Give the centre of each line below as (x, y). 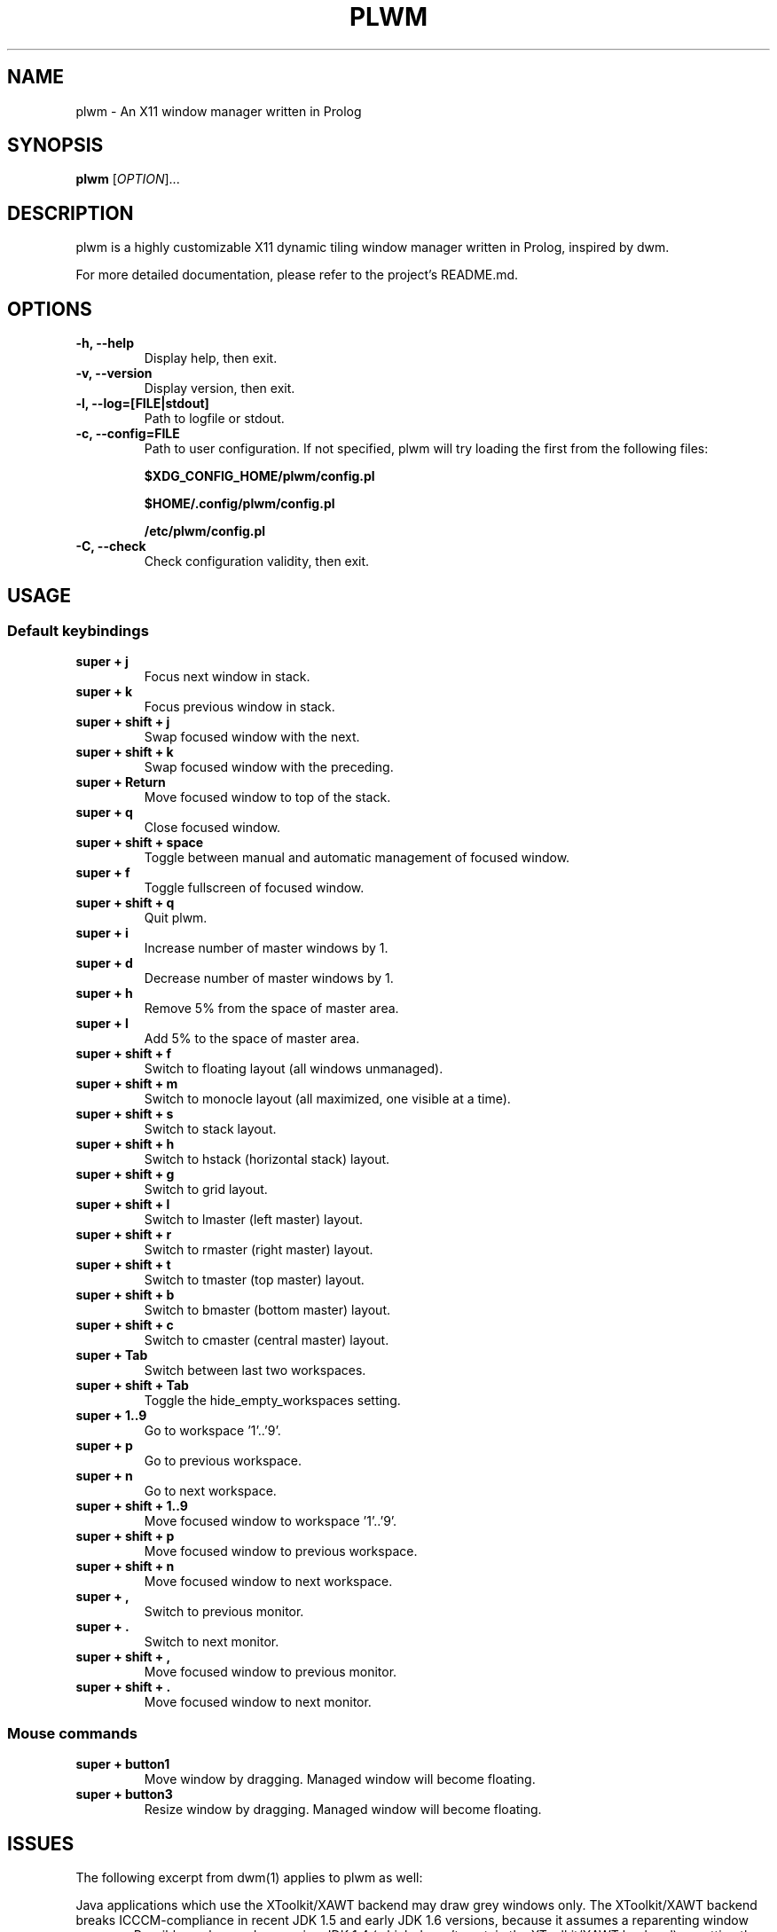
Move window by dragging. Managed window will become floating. (340, 1779)
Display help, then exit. (211, 358)
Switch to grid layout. (206, 1190)
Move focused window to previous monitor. (271, 1672)
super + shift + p (125, 1536)
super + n (104, 1476)
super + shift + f (124, 1054)
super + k (104, 692)
